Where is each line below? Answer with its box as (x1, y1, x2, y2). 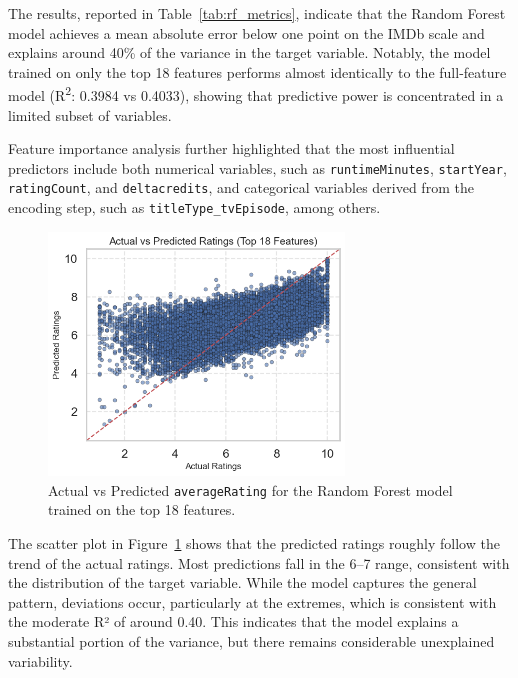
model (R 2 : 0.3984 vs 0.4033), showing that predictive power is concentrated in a (8, 82, 504, 106)
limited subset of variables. (8, 104, 172, 125)
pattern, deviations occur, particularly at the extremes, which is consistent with (8, 591, 497, 612)
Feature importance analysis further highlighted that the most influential (8, 138, 455, 159)
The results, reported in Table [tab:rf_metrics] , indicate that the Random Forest (8, 3, 506, 23)
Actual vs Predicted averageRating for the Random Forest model (48, 479, 453, 500)
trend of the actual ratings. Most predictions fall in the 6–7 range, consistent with (8, 552, 510, 573)
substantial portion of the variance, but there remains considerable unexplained (8, 630, 495, 651)
